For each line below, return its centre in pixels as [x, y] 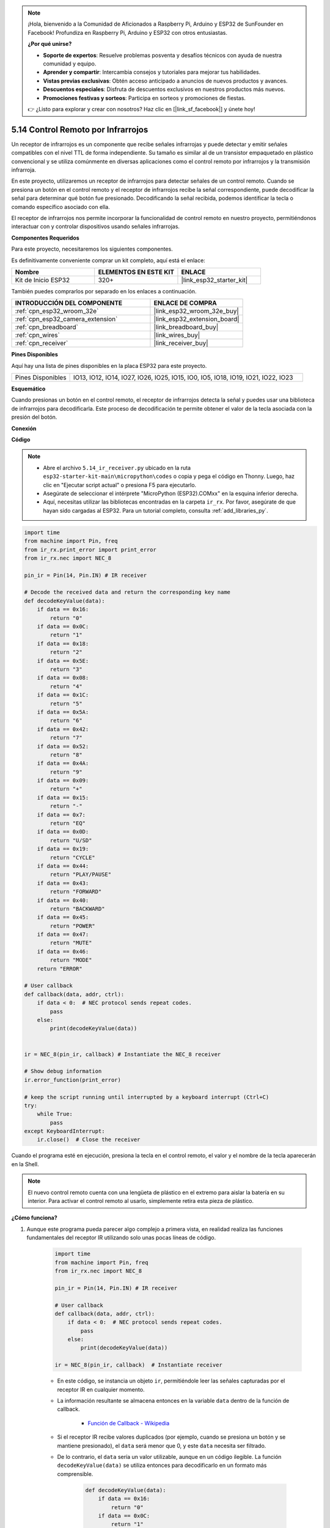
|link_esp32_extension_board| [196, 319]
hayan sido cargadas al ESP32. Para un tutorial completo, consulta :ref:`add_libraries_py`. [156, 510]
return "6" [66, 721]
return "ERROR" [60, 968]
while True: [55, 1114]
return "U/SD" [71, 840]
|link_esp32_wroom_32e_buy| [196, 311]
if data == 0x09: [63, 781]
